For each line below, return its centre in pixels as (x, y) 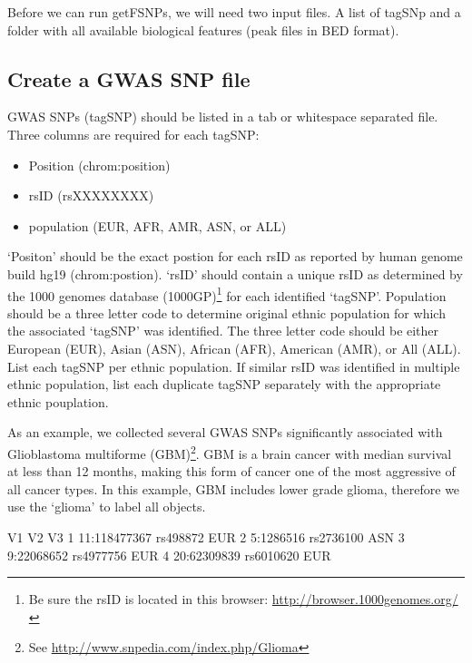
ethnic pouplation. (58, 401)
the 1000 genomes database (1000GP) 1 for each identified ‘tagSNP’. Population (227, 294)
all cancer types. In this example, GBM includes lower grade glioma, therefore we (234, 488)
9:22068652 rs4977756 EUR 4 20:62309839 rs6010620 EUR (169, 555)
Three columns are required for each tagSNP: (133, 134)
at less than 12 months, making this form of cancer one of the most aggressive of (231, 471)
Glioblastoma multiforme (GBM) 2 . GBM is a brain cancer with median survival (230, 452)
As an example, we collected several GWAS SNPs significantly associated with (225, 432)
